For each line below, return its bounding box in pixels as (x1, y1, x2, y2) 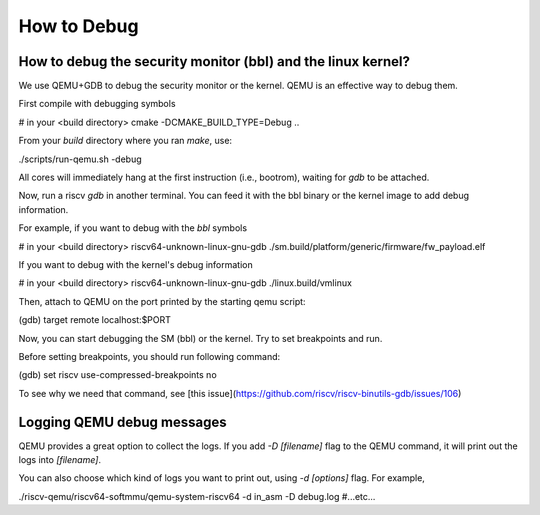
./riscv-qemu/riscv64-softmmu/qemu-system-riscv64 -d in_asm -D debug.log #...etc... (18, 490, 376, 502)
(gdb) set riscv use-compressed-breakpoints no (18, 369, 217, 381)
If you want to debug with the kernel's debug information (18, 258, 254, 270)
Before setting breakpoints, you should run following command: (18, 350, 281, 362)
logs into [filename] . (18, 454, 102, 465)
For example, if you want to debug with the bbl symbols (18, 222, 248, 234)
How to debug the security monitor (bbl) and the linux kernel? (18, 53, 410, 70)
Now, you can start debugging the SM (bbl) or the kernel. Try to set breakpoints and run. (18, 332, 383, 344)
